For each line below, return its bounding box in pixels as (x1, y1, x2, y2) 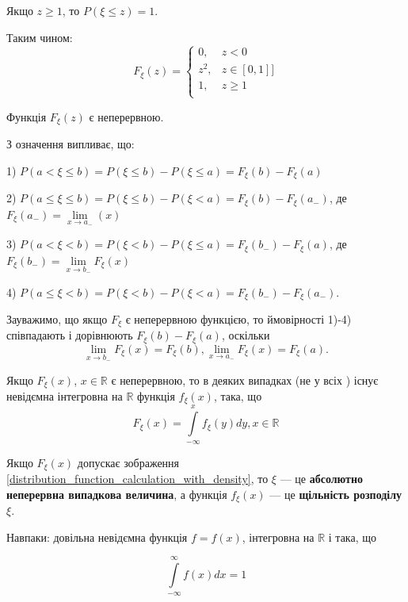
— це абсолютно (280, 470, 364, 487)
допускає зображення (77, 454, 180, 470)
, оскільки (221, 327, 270, 343)
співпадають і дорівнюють (6, 327, 133, 343)
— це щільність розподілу (269, 485, 402, 502)
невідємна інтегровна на (6, 388, 123, 404)
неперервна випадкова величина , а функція (6, 485, 227, 502)
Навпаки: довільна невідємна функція (6, 528, 188, 545)
